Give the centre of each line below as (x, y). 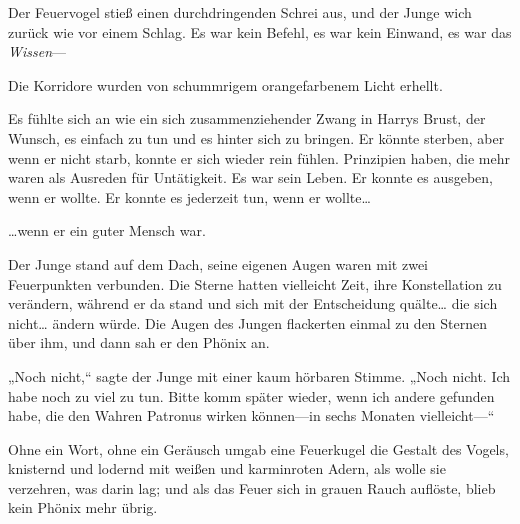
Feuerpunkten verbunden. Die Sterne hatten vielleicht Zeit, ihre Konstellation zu (255, 283)
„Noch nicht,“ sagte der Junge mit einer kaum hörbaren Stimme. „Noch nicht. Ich (259, 375)
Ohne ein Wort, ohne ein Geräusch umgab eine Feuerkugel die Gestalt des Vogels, (258, 448)
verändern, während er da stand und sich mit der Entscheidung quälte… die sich (253, 303)
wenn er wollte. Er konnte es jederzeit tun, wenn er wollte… (189, 196)
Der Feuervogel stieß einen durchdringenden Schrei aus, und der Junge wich (240, 12)
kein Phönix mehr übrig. (83, 507)
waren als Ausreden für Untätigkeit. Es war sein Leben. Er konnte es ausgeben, (251, 177)
